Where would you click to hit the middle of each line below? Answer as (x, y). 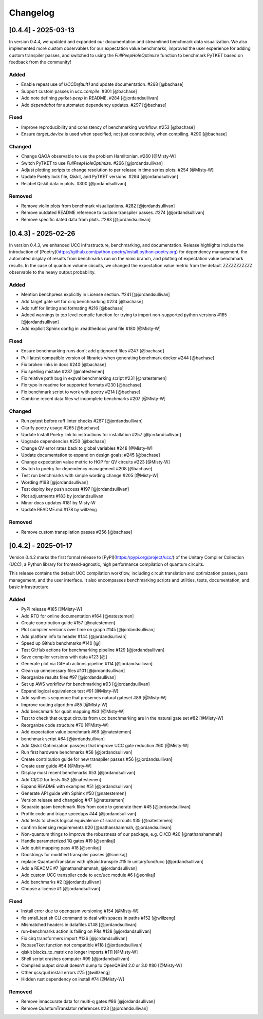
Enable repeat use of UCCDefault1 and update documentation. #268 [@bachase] (102, 84)
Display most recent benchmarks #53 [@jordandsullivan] (78, 773)
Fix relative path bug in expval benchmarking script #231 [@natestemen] (94, 378)
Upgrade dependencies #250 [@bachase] (64, 442)
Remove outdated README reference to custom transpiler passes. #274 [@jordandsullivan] (113, 212)
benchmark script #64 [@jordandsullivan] (63, 739)
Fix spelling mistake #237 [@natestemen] (63, 371)
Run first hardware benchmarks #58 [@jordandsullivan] (77, 752)
